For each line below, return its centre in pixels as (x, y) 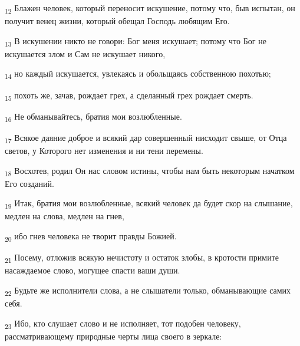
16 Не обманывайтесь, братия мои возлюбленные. (93, 117)
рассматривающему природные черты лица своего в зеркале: (113, 336)
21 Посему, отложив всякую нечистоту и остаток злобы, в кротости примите (142, 258)
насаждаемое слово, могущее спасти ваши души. (93, 270)
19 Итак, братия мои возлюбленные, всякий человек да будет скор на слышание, (149, 204)
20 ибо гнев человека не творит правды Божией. (91, 236)
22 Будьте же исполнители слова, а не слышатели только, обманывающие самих (148, 291)
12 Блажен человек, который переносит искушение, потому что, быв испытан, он (150, 9)
